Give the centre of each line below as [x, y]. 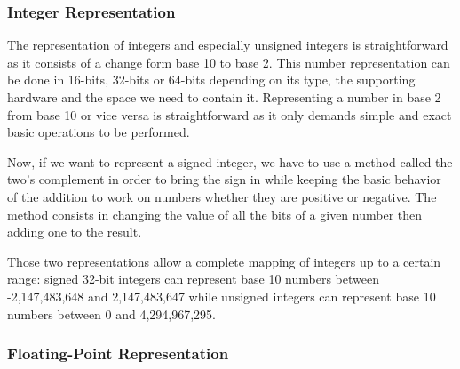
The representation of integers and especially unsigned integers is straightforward [228, 45]
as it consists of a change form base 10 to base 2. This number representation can [229, 62]
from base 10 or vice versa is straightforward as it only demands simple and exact [230, 114]
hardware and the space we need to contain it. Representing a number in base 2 [224, 97]
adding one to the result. [75, 232]
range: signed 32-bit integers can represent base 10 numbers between [193, 279]
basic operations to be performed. [99, 132]
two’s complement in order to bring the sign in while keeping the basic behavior [224, 179]
